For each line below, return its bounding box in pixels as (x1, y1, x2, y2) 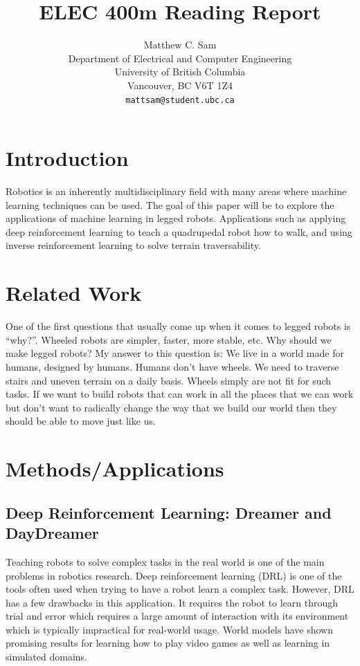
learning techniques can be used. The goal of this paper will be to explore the (6, 197, 334, 212)
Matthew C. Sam (143, 37, 217, 52)
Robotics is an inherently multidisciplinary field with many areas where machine (6, 184, 347, 198)
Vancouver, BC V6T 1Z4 (127, 77, 233, 92)
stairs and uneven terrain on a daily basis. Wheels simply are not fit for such (6, 373, 332, 387)
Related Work (6, 279, 142, 307)
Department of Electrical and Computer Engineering (68, 50, 292, 65)
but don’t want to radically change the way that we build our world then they (6, 400, 337, 414)
